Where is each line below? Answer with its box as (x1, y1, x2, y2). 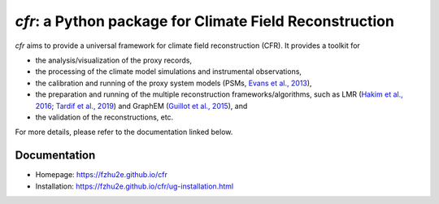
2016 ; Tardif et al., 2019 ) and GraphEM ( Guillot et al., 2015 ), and (35, 101, 248, 111)
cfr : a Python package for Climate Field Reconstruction (15, 12, 394, 30)
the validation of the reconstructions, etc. (35, 112, 174, 122)
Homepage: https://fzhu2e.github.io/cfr (35, 170, 168, 180)
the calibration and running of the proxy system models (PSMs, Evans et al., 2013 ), (35, 78, 312, 88)
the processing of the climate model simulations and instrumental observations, (35, 67, 302, 76)
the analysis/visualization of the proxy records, (35, 55, 193, 65)
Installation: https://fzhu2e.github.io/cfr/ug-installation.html (35, 181, 234, 191)
